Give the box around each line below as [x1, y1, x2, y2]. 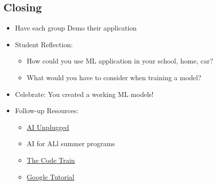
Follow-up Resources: [15, 105, 79, 116]
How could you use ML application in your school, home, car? [27, 56, 213, 66]
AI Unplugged [27, 122, 69, 132]
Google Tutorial [27, 171, 75, 182]
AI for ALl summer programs [27, 138, 115, 149]
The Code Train [27, 154, 75, 165]
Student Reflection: [15, 39, 73, 49]
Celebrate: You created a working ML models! [15, 89, 154, 99]
